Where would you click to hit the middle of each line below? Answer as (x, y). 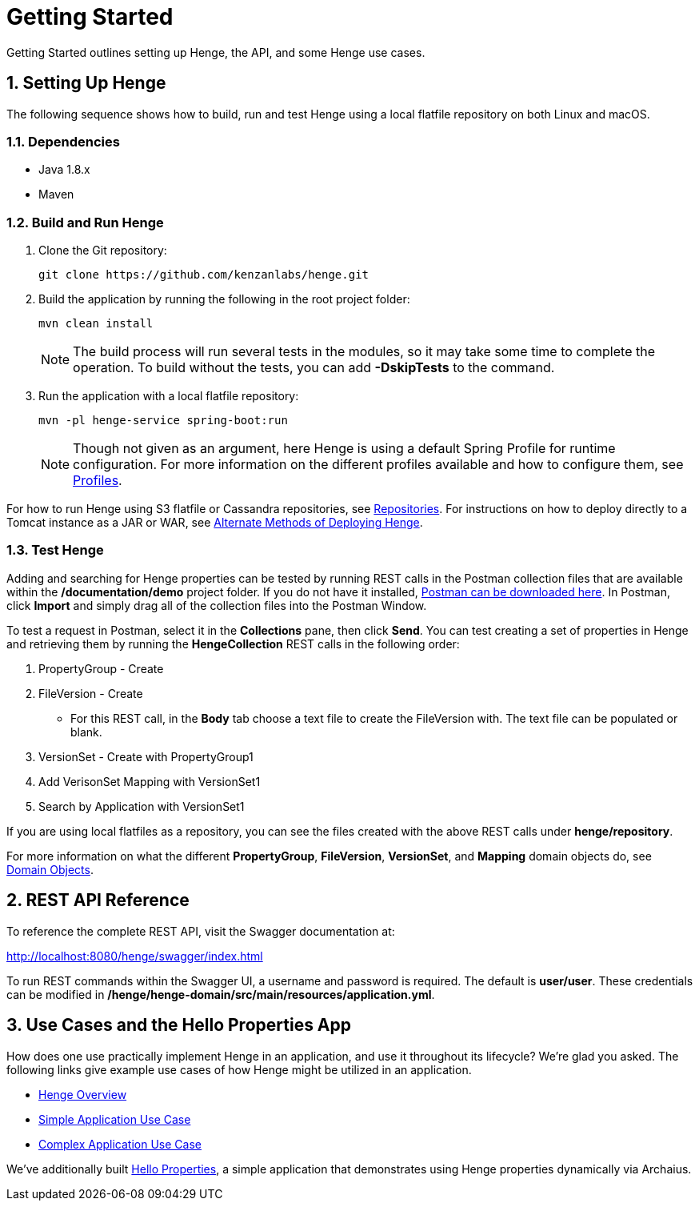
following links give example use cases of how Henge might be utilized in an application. (239, 1069)
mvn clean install (96, 324)
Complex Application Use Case (120, 1144)
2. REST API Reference (98, 900)
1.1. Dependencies (63, 141)
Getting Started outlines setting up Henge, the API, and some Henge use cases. (216, 52)
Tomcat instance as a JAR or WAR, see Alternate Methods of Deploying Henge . (215, 523)
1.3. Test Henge (55, 550)
